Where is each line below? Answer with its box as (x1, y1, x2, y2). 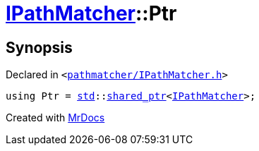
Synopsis (6, 38, 73, 56)
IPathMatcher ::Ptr (6, 1, 177, 25)
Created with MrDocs (6, 111, 105, 124)
